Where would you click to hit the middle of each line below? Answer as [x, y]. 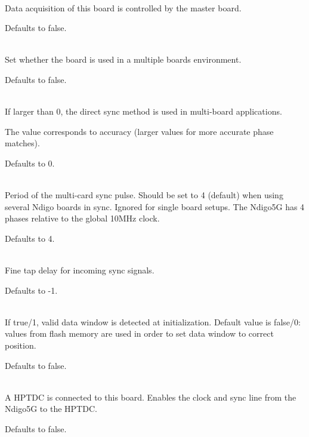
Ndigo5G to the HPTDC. [51, 409]
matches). [22, 143]
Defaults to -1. [31, 290]
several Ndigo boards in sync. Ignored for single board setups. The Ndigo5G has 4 [155, 206]
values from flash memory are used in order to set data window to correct [139, 333]
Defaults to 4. [30, 238]
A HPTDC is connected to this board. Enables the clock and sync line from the [151, 397]
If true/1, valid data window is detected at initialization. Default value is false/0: [153, 321]
